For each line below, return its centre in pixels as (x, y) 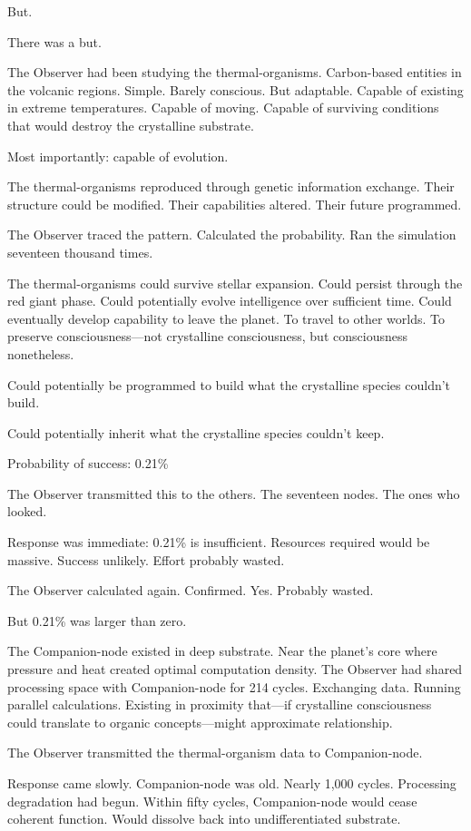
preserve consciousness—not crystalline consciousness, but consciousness (207, 336)
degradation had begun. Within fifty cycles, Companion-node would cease (212, 801)
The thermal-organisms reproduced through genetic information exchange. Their (231, 186)
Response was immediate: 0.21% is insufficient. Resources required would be (219, 542)
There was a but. (54, 41)
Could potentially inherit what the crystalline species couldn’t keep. (196, 432)
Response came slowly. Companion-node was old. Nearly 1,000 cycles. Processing (232, 783)
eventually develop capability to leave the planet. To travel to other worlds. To (226, 318)
